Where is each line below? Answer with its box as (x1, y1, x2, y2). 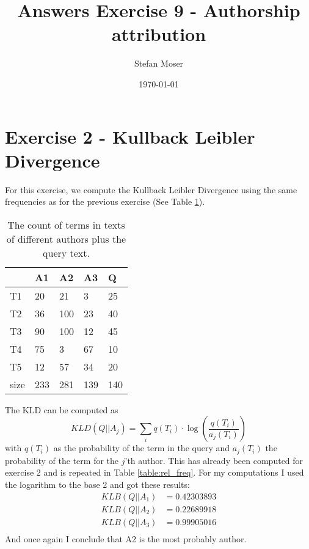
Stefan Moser (134, 57, 184, 70)
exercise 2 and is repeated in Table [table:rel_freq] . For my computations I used (5, 466, 304, 479)
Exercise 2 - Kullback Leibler (5, 123, 255, 149)
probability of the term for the (5, 454, 119, 466)
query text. (43, 245, 90, 260)
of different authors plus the (6, 231, 126, 246)
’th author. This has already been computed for (125, 454, 304, 466)
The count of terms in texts (7, 217, 125, 232)
